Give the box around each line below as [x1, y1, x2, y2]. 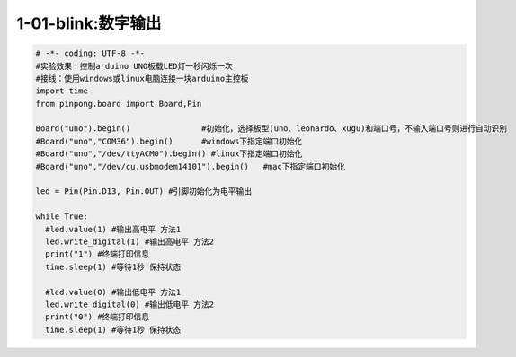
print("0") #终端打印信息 [45, 312, 150, 322]
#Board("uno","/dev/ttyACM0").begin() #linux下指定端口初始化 [35, 149, 303, 159]
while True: [35, 212, 89, 222]
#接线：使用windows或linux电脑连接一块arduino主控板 [35, 73, 249, 83]
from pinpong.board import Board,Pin [35, 99, 202, 109]
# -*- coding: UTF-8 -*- [35, 48, 146, 58]
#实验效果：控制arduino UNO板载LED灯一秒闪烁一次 [35, 61, 234, 71]
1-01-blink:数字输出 [16, 13, 162, 33]
